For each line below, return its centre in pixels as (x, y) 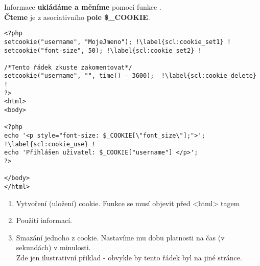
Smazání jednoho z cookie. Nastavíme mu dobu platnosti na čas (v (120, 237)
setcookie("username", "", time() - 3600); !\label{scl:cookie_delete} (130, 76)
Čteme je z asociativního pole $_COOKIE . (77, 17)
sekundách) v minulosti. (53, 247)
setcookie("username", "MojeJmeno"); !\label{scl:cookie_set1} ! (117, 42)
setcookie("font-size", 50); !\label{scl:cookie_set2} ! (103, 50)
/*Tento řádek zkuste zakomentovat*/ (68, 67)
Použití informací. (44, 220)
